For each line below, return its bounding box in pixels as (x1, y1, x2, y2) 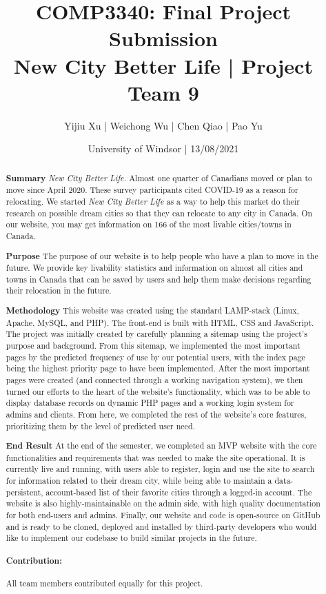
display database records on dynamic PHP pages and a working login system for (6, 397, 294, 409)
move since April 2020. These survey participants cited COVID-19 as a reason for (6, 184, 298, 196)
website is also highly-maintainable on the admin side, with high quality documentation (6, 498, 320, 509)
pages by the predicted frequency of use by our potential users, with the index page (6, 351, 305, 362)
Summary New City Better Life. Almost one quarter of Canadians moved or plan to (6, 172, 312, 184)
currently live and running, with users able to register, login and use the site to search (6, 463, 315, 475)
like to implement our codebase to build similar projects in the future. (6, 532, 257, 544)
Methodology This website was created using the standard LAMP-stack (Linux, (6, 305, 299, 317)
